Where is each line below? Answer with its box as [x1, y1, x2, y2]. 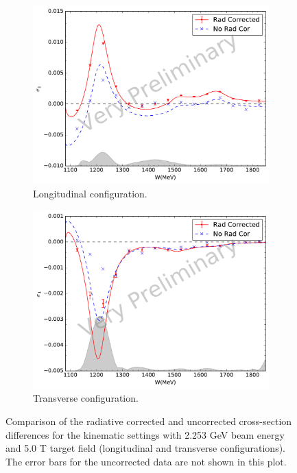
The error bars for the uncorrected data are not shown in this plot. [5, 454, 287, 468]
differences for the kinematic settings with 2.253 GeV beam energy [5, 427, 285, 441]
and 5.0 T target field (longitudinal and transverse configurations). [5, 441, 286, 455]
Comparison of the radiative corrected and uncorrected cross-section [5, 414, 292, 428]
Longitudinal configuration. [33, 186, 147, 200]
